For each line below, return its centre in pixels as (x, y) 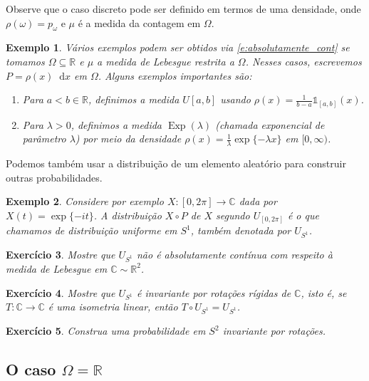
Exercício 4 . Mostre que (61, 292)
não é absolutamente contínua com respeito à (234, 255)
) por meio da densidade (128, 139)
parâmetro (44, 139)
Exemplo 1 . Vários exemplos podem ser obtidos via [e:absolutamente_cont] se (178, 47)
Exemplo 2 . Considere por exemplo (85, 201)
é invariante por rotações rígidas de (214, 292)
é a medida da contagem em (139, 22)
